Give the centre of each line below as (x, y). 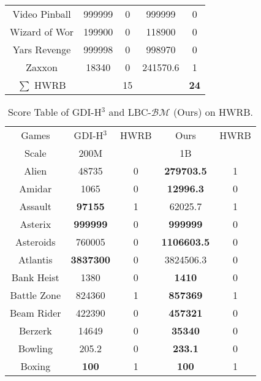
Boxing (36, 366)
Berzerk (35, 330)
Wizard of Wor (42, 32)
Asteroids (36, 242)
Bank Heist (35, 277)
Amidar (36, 188)
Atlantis (35, 259)
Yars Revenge (42, 49)
